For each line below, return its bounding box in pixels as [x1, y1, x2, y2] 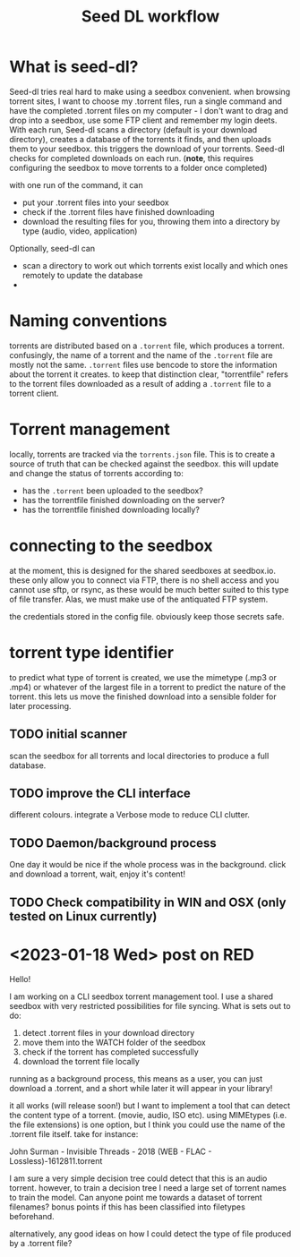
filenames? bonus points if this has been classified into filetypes [9, 1201, 246, 1212]
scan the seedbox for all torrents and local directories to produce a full [9, 750, 270, 761]
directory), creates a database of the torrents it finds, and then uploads [9, 133, 271, 144]
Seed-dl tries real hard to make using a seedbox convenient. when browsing [9, 86, 291, 97]
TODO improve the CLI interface [9, 785, 191, 800]
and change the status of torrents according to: [9, 467, 184, 478]
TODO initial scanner [9, 727, 128, 742]
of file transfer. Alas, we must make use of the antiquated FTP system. [9, 594, 269, 604]
